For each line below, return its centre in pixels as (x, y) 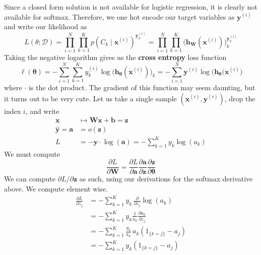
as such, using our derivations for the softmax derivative (166, 179)
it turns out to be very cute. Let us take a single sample (90, 98)
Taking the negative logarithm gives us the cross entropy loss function (115, 57)
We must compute (32, 153)
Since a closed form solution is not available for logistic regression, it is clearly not (131, 7)
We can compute (30, 179)
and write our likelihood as (46, 26)
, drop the (240, 98)
